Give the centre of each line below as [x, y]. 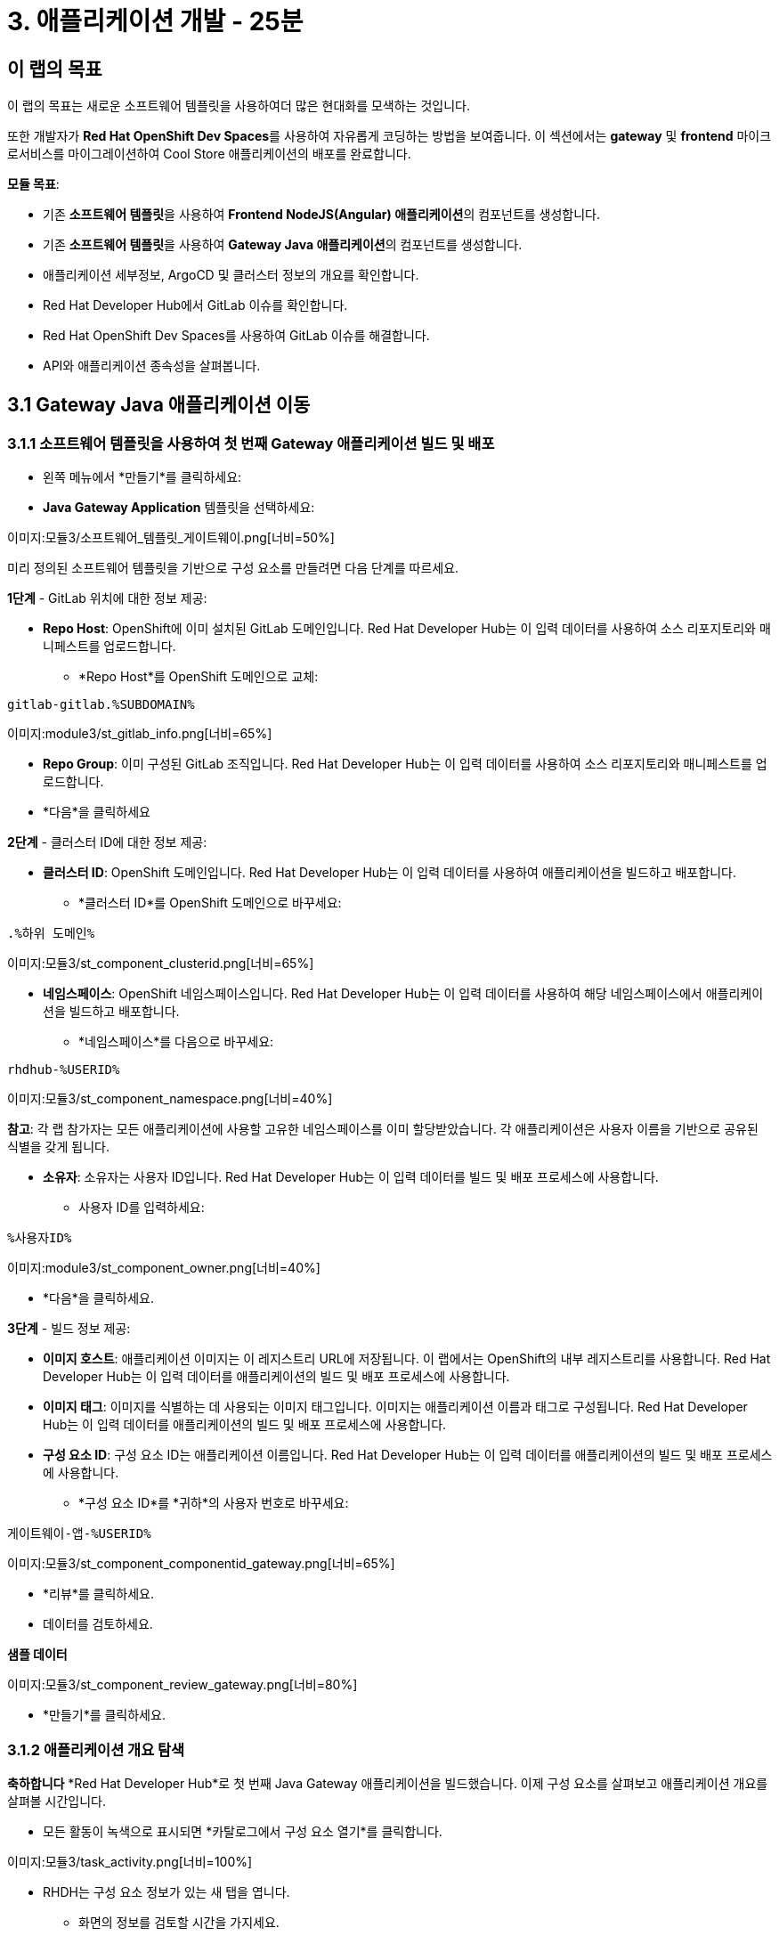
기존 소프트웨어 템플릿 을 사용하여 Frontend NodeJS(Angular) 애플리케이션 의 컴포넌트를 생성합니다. [322, 215]
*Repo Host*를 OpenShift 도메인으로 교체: [199, 677]
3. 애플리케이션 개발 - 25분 [155, 21]
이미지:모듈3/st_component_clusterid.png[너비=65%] [161, 964]
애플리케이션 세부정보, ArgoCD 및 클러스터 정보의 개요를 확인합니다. [231, 275]
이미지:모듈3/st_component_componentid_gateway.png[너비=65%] [201, 1564]
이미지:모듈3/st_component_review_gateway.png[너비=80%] [183, 1685]
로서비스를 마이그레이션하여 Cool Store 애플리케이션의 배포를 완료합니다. [209, 154]
